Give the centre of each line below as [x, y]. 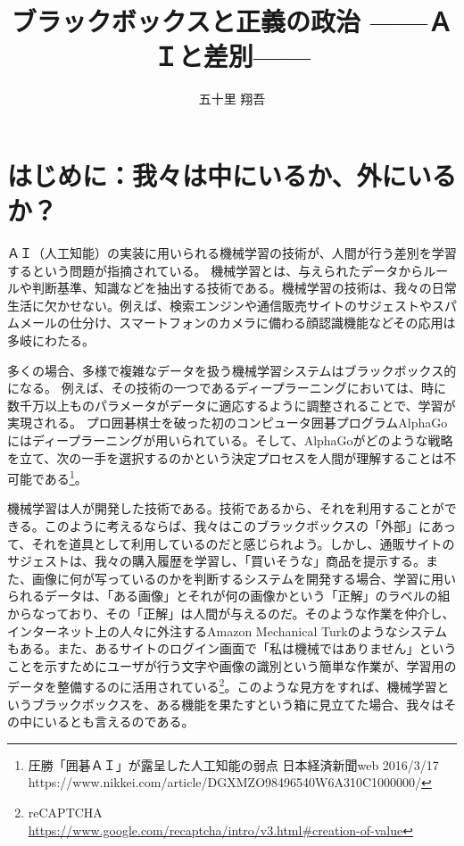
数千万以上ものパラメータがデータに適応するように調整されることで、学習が [232, 405]
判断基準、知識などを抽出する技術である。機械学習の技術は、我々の [232, 288]
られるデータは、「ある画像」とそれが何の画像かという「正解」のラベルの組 [229, 596]
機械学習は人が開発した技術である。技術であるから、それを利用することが [226, 508]
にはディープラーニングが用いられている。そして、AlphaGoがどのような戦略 [230, 440]
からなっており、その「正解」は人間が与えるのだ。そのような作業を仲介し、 [231, 613]
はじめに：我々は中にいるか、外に [207, 174]
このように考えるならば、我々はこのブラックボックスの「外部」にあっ [250, 526]
